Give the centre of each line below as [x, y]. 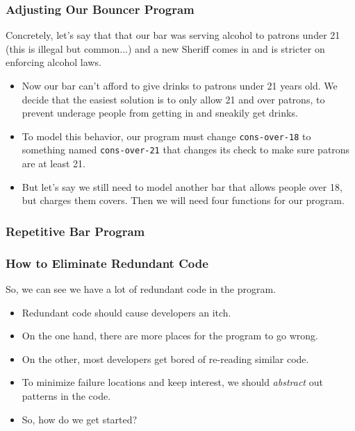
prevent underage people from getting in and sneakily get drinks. [160, 113]
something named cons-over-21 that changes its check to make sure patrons [186, 150]
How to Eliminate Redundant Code [107, 263]
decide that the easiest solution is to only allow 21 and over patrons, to [173, 99]
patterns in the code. [66, 395]
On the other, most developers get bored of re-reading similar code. [165, 358]
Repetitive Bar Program [75, 231]
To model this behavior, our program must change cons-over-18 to [166, 136]
